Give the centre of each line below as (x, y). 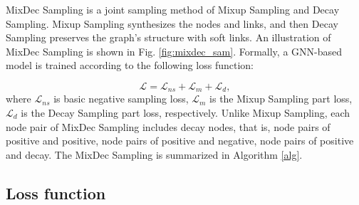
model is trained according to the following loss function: (130, 65)
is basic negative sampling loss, (121, 99)
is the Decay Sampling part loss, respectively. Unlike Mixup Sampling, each (186, 113)
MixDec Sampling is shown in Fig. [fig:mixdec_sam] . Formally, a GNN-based (174, 51)
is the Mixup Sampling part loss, (281, 99)
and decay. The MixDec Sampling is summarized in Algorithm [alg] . (154, 154)
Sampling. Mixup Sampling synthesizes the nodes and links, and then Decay (172, 23)
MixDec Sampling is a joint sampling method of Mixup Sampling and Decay (173, 9)
